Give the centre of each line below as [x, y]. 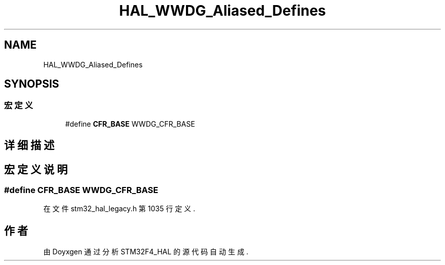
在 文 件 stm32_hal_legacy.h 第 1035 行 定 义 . [119, 209]
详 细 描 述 [29, 145]
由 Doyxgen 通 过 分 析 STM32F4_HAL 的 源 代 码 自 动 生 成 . [146, 252]
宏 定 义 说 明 [36, 169]
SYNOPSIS [32, 84]
